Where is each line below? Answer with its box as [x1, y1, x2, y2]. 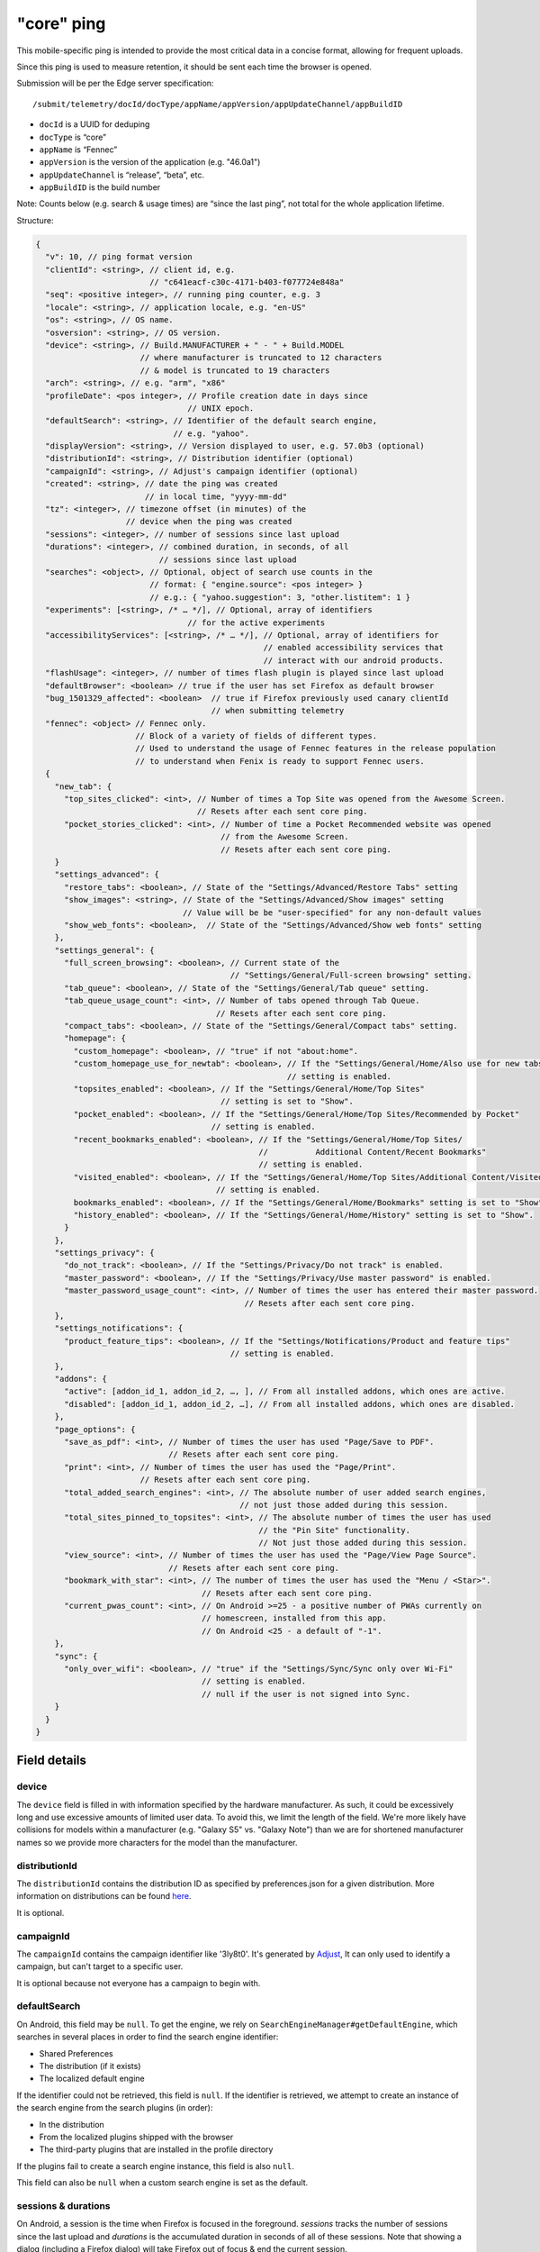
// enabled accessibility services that [263, 642, 445, 653]
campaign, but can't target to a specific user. [16, 1961, 184, 1972]
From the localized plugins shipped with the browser [39, 2131, 234, 2142]
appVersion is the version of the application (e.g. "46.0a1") [39, 157, 261, 168]
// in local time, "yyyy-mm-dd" [144, 491, 288, 502]
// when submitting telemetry [211, 705, 345, 716]
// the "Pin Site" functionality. [257, 1525, 411, 1535]
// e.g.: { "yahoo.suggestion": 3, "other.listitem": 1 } [148, 592, 411, 603]
